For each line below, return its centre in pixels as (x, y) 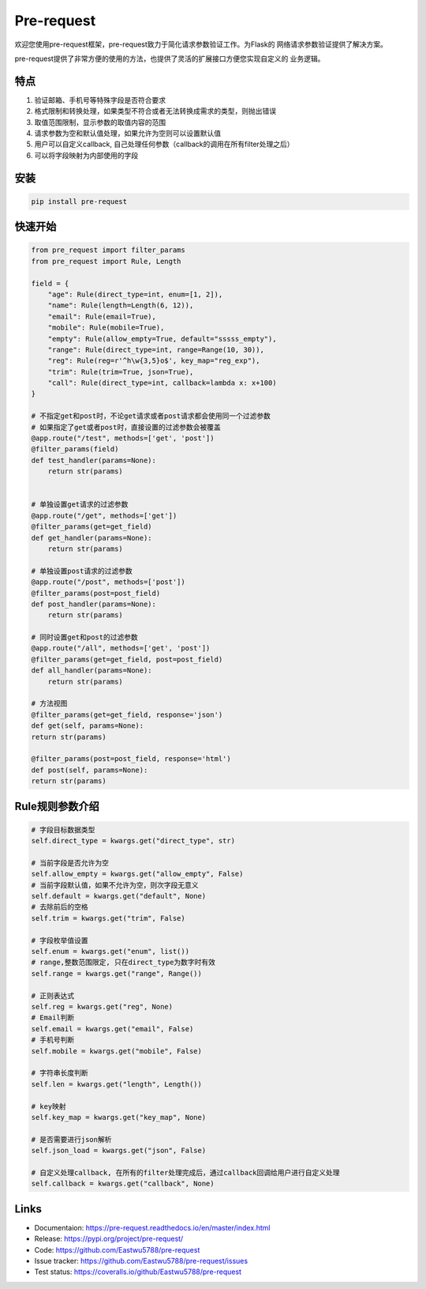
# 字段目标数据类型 (63, 829)
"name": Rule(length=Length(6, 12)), (121, 305)
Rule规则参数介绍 (57, 806)
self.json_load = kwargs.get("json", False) (119, 1151)
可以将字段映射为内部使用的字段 (86, 155)
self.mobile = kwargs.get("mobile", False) (117, 1051)
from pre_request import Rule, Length (106, 261)
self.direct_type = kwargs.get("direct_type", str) (133, 841)
